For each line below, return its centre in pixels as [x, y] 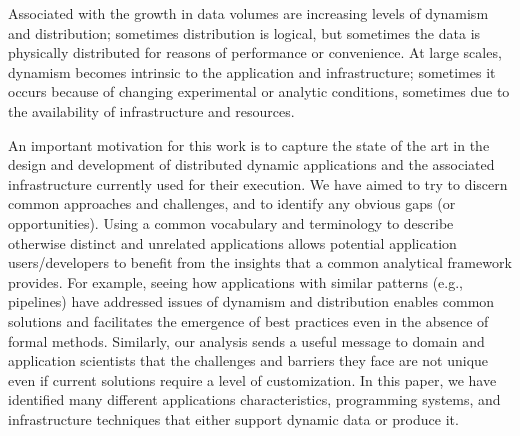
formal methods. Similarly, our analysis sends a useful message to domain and [246, 340]
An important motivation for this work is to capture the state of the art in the [249, 144]
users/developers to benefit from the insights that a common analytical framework [260, 262]
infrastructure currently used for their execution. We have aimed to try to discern [258, 183]
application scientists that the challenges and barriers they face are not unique [248, 360]
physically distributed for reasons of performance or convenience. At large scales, [255, 52]
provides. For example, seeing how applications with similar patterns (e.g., [235, 281]
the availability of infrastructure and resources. [151, 110]
